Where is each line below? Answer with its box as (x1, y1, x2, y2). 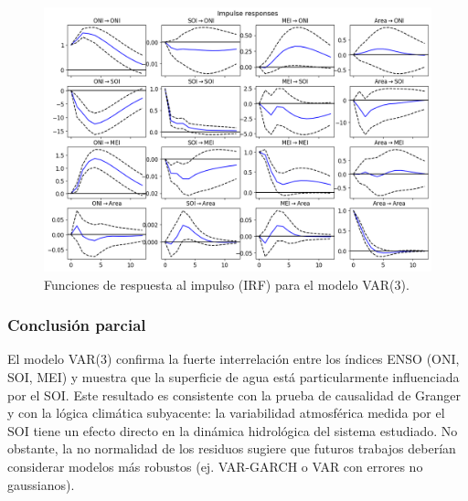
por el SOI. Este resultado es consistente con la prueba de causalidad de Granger (7, 385, 461, 404)
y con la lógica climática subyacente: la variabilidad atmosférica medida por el (7, 403, 445, 422)
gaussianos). (7, 474, 75, 494)
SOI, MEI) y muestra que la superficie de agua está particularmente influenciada (7, 368, 460, 387)
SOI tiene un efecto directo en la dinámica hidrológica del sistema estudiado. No (7, 421, 458, 440)
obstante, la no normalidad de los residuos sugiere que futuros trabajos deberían (7, 439, 456, 458)
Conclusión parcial (7, 314, 146, 336)
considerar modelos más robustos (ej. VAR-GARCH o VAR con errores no (7, 456, 423, 475)
